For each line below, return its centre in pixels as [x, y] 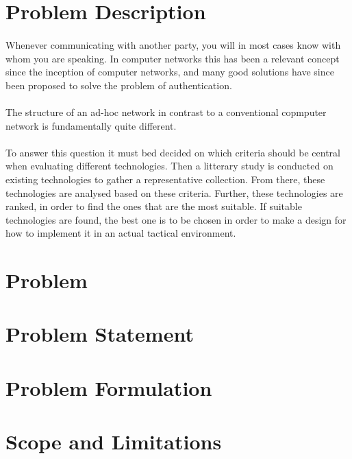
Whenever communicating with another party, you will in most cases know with [173, 44]
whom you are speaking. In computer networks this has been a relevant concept [173, 58]
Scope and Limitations [114, 442]
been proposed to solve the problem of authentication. [119, 85]
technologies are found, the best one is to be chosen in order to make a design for [176, 219]
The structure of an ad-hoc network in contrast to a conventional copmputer [166, 111]
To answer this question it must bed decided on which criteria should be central [173, 152]
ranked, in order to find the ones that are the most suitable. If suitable [154, 206]
